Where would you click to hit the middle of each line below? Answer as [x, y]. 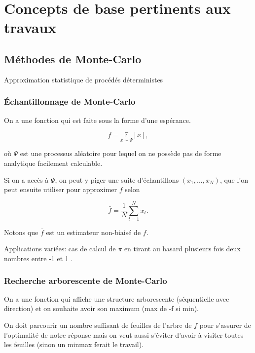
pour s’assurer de [225, 325]
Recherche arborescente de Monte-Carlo [86, 280]
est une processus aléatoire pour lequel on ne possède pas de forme [121, 153]
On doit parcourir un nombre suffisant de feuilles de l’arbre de [98, 325]
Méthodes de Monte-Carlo [73, 59]
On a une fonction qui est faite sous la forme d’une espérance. [97, 120]
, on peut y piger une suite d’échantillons [117, 179]
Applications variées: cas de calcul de [60, 249]
